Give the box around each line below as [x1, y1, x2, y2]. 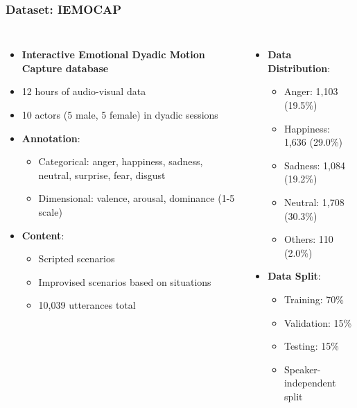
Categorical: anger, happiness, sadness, [38, 154, 203, 169]
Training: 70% [284, 291, 344, 306]
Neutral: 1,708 [284, 194, 345, 209]
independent [284, 375, 336, 390]
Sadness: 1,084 [284, 158, 345, 172]
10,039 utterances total [38, 298, 136, 312]
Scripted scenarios [38, 251, 115, 266]
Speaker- [284, 362, 321, 376]
